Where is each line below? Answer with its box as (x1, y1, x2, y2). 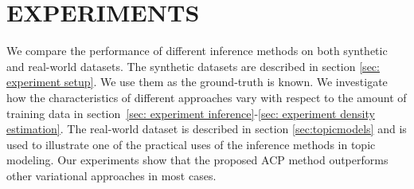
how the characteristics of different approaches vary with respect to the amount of (6, 89, 407, 105)
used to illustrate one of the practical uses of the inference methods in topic (6, 136, 376, 152)
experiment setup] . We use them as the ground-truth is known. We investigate (6, 73, 388, 90)
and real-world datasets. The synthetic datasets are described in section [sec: (6, 57, 380, 74)
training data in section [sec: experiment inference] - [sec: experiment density (6, 104, 375, 121)
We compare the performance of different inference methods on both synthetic (6, 42, 388, 59)
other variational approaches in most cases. (6, 167, 217, 183)
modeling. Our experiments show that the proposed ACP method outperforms (6, 152, 389, 168)
